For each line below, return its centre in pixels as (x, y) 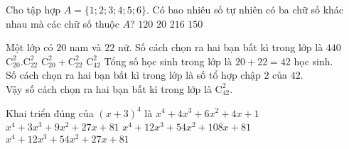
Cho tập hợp (33, 9)
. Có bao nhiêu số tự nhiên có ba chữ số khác (245, 9)
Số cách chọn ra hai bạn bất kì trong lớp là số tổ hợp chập (133, 75)
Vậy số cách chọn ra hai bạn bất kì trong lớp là (109, 88)
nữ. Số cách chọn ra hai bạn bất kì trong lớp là (220, 47)
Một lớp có (29, 47)
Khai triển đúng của (50, 112)
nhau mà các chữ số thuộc (63, 23)
